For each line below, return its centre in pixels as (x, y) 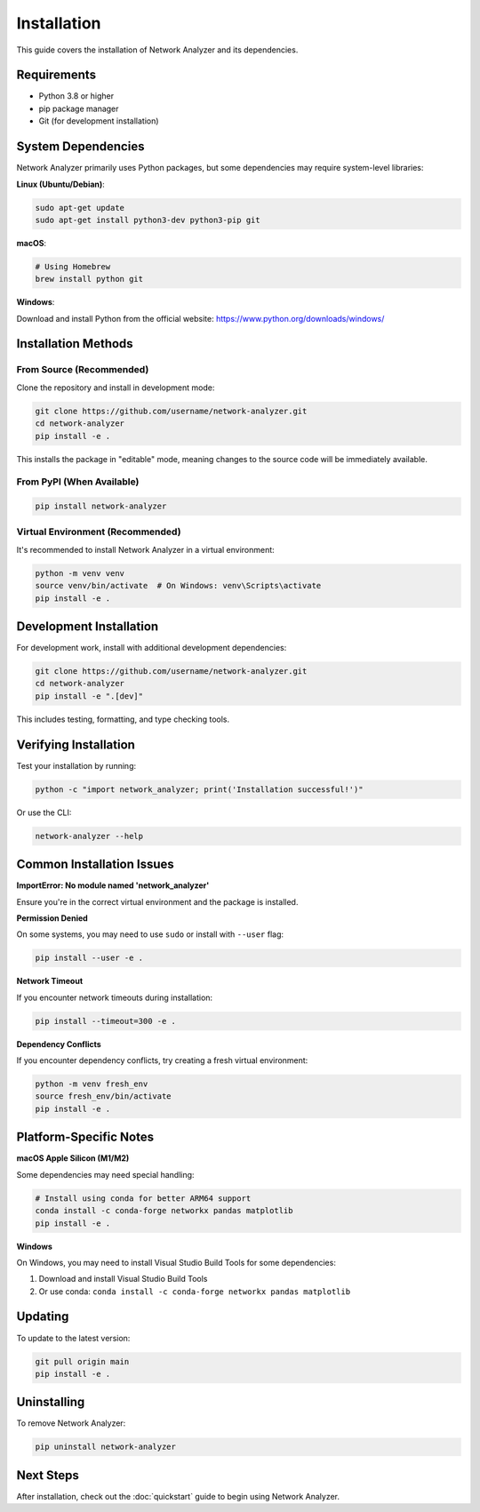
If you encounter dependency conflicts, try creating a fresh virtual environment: (162, 1060)
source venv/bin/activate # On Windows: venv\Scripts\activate (178, 586)
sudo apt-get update (80, 208)
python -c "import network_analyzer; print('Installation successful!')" (199, 789)
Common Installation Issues (96, 864)
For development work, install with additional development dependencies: (152, 648)
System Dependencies (80, 147)
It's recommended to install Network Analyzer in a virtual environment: (145, 549)
